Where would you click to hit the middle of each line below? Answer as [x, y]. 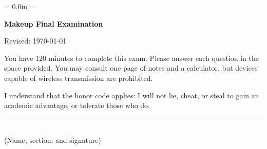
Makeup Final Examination [54, 23]
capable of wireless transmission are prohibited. [79, 78]
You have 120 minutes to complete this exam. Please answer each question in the [131, 58]
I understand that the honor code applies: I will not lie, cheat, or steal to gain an [132, 95]
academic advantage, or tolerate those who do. [77, 105]
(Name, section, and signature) [53, 140]
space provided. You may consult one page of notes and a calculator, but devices [131, 68]
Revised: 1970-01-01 [35, 41]
